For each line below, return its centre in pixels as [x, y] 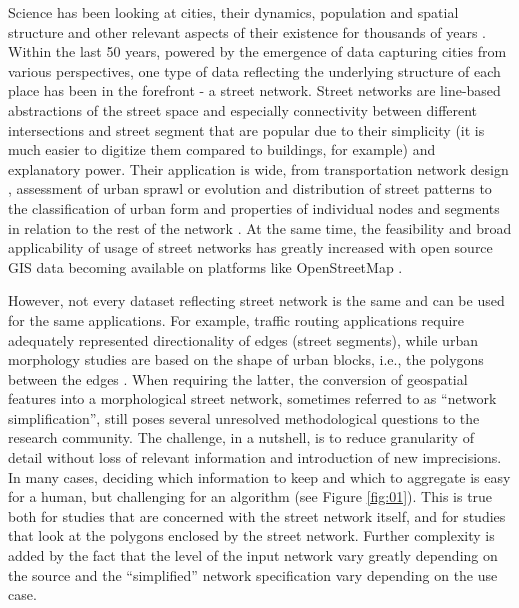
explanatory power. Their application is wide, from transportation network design [258, 168]
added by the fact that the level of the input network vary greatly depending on [253, 555]
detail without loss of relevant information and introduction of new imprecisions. [255, 457]
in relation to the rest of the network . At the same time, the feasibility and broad [260, 227]
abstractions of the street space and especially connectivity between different [243, 109]
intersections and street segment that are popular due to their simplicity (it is [246, 129]
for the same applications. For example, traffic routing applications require [236, 319]
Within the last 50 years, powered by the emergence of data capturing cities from [257, 51]
